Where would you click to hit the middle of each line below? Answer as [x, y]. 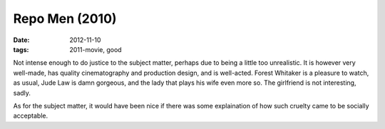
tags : [21, 49]
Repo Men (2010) [65, 19]
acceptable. [31, 116]
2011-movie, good [96, 49]
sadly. [22, 93]
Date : [21, 40]
